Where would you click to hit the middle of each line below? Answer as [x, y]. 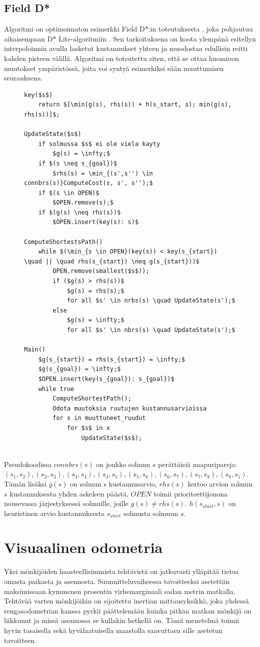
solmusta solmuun [151, 513]
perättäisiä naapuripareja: [198, 464]
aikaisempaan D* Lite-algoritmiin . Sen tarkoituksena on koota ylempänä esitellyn [130, 38]
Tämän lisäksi [25, 483]
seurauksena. [23, 78]
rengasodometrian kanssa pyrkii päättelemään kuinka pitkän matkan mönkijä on [128, 610]
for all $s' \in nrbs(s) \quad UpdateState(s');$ [151, 301]
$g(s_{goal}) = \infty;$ [79, 369]
